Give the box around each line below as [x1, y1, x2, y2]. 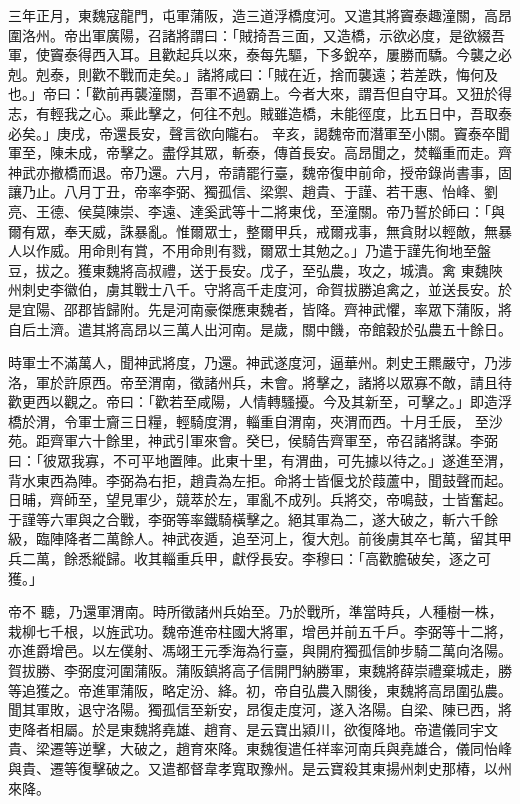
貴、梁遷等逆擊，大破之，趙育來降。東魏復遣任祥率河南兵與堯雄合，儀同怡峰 [8, 738, 512, 759]
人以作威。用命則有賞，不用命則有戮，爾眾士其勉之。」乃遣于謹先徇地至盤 [8, 240, 491, 261]
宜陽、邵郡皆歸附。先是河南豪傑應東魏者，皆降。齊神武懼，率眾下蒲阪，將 [21, 298, 512, 319]
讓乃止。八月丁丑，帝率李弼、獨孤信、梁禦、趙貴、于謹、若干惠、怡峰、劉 [8, 181, 498, 202]
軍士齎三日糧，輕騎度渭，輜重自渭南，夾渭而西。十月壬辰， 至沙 [77, 410, 503, 431]
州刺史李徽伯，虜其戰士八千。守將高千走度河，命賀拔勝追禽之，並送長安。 [8, 279, 498, 300]
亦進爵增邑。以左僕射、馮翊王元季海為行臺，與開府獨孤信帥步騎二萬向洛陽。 [8, 640, 512, 661]
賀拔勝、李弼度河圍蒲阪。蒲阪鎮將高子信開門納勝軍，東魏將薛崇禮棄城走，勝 [8, 660, 512, 680]
